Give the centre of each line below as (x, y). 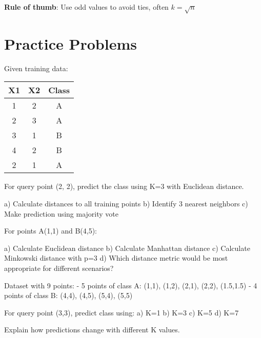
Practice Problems (71, 43)
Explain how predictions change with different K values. (92, 330)
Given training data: (36, 68)
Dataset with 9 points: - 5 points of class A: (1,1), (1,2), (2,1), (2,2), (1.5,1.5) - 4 (131, 285)
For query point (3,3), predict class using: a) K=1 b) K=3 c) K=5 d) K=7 (122, 312)
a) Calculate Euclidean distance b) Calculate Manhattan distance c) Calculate (127, 248)
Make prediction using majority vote (62, 213)
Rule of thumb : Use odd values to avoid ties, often (86, 7)
